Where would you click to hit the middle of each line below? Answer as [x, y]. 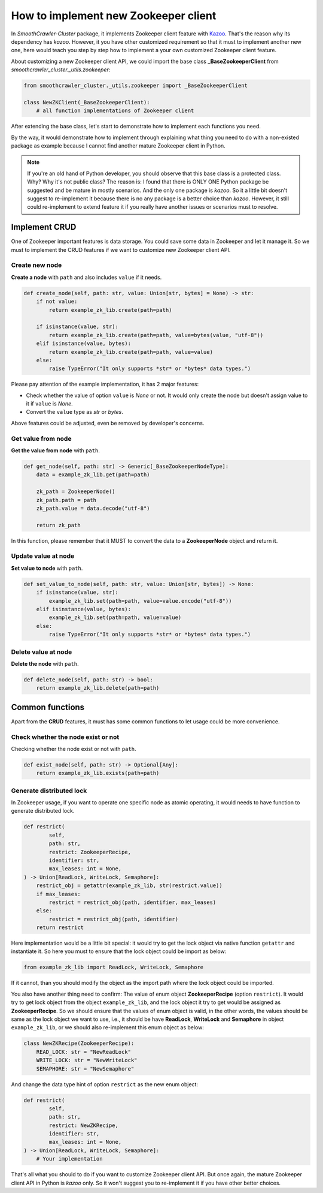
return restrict [60, 928]
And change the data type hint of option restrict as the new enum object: [105, 1084]
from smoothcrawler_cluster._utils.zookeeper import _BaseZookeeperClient [136, 86]
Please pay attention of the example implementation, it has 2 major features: [105, 384]
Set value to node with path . [47, 568]
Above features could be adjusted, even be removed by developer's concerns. [108, 423]
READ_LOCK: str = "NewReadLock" [84, 1052]
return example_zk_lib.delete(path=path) [98, 688]
